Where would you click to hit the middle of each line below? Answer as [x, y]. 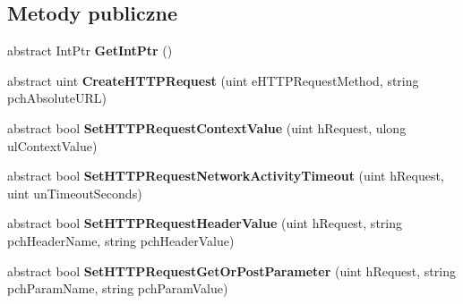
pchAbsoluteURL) [57, 98]
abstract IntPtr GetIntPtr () [90, 51]
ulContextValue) [52, 145]
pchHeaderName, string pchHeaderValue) [121, 240]
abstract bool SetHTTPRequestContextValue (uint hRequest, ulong [207, 127]
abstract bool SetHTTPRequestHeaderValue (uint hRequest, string [205, 223]
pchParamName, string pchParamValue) [118, 288]
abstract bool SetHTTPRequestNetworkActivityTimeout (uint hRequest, [226, 176]
